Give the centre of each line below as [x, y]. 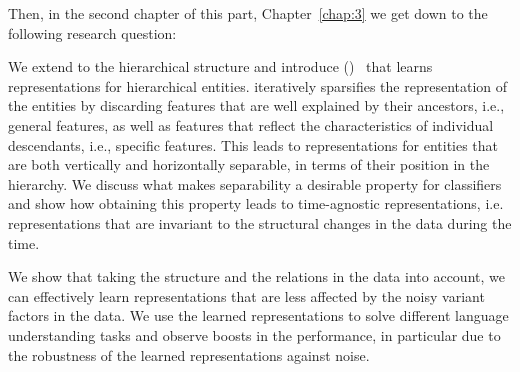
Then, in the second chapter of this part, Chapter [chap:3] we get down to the [248, 13]
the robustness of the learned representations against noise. [189, 354]
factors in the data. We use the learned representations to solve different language [258, 315]
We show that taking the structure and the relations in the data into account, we [256, 276]
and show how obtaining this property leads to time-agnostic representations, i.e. [256, 203]
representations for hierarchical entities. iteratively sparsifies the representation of [258, 85]
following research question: [92, 32]
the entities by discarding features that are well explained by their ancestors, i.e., [256, 105]
